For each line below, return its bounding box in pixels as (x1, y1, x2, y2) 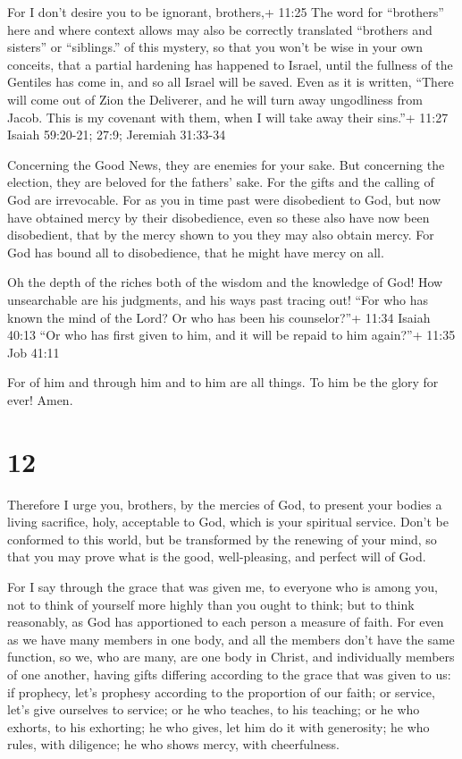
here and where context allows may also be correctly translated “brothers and (7, 20, 433, 38)
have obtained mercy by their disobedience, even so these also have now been (7, 207, 430, 226)
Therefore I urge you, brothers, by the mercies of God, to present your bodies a (7, 494, 442, 513)
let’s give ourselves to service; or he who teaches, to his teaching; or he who (7, 700, 420, 719)
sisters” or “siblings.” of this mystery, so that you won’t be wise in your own (7, 38, 424, 56)
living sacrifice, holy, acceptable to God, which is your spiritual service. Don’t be (7, 512, 449, 531)
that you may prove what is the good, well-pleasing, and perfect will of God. (7, 547, 426, 566)
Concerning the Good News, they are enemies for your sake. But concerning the (7, 155, 445, 173)
